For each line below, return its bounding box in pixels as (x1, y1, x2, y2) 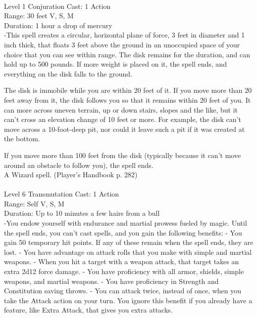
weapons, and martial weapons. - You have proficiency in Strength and (4, 276, 219, 286)
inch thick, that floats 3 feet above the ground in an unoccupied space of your (4, 39, 240, 49)
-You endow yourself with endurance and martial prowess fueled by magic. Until (4, 218, 247, 228)
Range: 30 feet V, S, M (4, 10, 74, 21)
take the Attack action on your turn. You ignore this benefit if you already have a (4, 295, 253, 305)
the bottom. (4, 133, 40, 144)
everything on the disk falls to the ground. (4, 68, 132, 79)
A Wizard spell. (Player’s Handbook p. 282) (4, 169, 138, 180)
